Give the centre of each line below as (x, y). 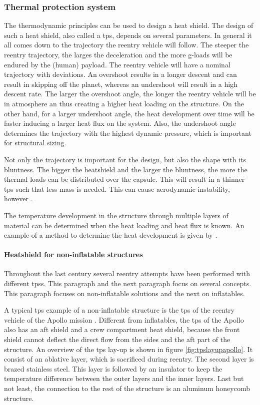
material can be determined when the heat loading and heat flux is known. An (124, 225)
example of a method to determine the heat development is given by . (111, 235)
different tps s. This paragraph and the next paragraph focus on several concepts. (128, 283)
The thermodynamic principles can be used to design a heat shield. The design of (129, 25)
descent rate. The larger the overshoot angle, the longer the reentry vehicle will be (130, 94)
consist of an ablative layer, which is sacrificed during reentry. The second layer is (129, 359)
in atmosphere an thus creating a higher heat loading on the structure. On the (124, 103)
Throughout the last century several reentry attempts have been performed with (127, 273)
